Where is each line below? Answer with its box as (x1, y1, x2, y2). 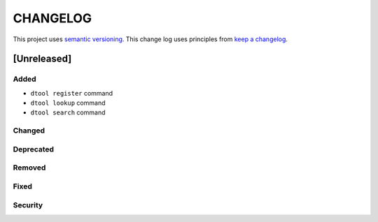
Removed (13, 163, 46, 172)
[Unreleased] (13, 53, 72, 65)
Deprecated (13, 144, 55, 154)
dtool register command (30, 89, 113, 97)
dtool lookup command (30, 98, 106, 108)
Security (13, 200, 43, 209)
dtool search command (30, 108, 106, 117)
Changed (13, 126, 45, 135)
